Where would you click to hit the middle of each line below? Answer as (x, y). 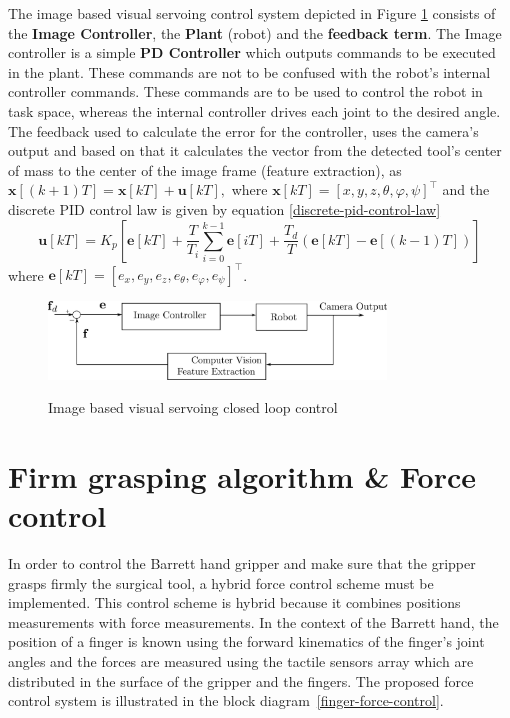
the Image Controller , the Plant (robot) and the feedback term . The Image (255, 32)
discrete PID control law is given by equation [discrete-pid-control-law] (224, 208)
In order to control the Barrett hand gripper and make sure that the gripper (242, 563)
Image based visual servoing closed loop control (193, 407)
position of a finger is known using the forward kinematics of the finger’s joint (246, 641)
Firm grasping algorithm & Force (242, 475)
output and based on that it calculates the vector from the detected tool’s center (255, 150)
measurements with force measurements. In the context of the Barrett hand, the (253, 621)
